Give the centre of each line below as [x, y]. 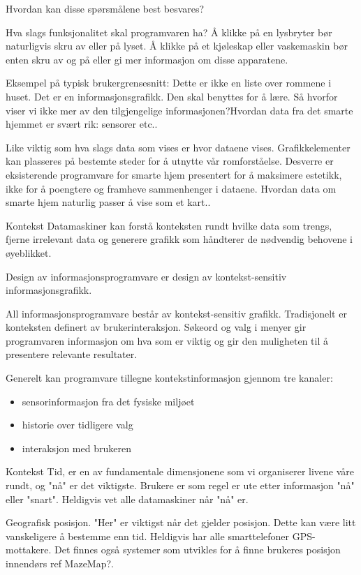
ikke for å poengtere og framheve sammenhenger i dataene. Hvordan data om [171, 188]
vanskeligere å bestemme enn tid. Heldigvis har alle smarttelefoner [148, 536]
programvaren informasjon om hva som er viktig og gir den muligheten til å [167, 340]
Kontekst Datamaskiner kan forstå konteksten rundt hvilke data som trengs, [169, 225]
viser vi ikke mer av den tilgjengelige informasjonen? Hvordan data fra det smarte [179, 110]
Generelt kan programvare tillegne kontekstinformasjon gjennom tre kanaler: [169, 378]
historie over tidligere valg [78, 425]
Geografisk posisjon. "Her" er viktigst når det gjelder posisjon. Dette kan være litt [181, 522]
